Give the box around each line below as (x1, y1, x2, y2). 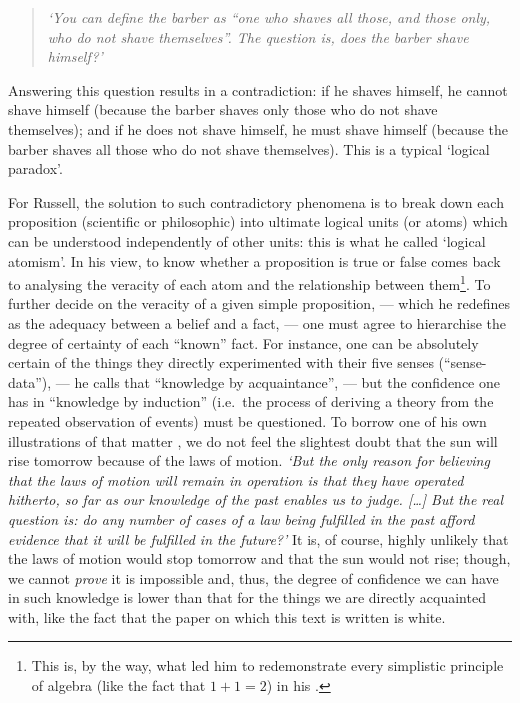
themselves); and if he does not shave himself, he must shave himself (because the (8, 118, 508, 139)
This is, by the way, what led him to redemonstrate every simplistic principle (31, 655, 504, 676)
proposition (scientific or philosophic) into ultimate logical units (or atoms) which (8, 211, 508, 232)
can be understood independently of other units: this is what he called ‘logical (8, 230, 486, 251)
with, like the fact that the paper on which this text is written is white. (8, 606, 446, 627)
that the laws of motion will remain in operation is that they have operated (8, 469, 464, 490)
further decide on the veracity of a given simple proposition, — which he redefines (8, 293, 511, 314)
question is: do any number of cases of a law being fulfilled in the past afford (8, 508, 475, 529)
